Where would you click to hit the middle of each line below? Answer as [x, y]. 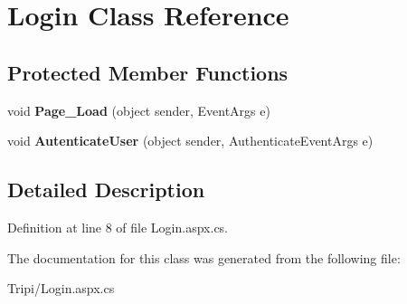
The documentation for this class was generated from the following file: [204, 257]
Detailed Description [106, 190]
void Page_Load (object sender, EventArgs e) [139, 110]
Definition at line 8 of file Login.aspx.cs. [118, 227]
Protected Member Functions [148, 72]
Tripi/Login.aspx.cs [61, 288]
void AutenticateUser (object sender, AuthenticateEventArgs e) [190, 141]
